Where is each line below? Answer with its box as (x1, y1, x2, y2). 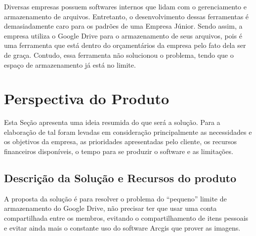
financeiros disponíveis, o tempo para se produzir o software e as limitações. (4, 146, 233, 157)
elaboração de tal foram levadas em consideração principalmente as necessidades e (4, 126, 252, 137)
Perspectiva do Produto (4, 88, 170, 109)
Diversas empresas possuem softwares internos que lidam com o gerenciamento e (4, 1, 247, 11)
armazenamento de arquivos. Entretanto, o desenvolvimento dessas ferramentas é (4, 11, 249, 21)
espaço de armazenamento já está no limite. (4, 59, 136, 70)
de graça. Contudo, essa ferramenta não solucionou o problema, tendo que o (4, 49, 234, 60)
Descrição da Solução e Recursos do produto (4, 170, 237, 186)
